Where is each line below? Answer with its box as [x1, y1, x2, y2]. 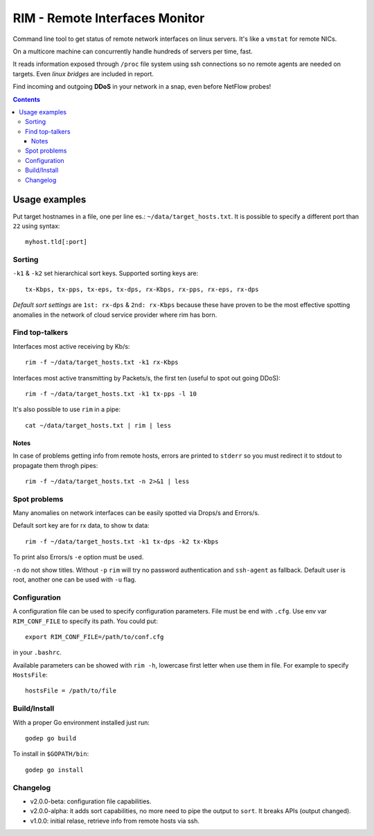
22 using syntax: [12, 222, 60, 230]
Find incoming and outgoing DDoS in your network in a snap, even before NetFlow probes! [12, 82, 271, 91]
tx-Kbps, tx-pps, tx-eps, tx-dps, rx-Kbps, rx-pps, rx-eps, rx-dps [25, 285, 259, 293]
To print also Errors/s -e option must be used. [12, 553, 144, 561]
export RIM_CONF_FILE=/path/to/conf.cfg [25, 633, 164, 641]
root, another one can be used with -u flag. [12, 575, 136, 584]
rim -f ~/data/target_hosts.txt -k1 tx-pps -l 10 [25, 390, 197, 398]
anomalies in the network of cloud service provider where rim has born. [12, 311, 217, 319]
